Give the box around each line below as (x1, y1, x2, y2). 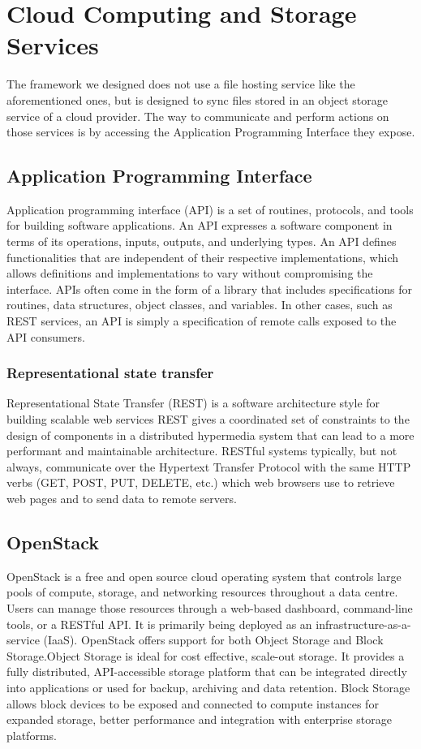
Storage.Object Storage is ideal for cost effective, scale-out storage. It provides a (6, 647, 405, 664)
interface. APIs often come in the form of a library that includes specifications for (6, 280, 413, 297)
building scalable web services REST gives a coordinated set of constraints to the (6, 411, 410, 428)
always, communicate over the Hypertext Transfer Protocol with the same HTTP (6, 458, 411, 475)
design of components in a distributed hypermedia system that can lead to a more (6, 426, 415, 443)
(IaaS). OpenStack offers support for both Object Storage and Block (43, 631, 384, 648)
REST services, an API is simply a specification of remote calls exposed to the (6, 312, 397, 329)
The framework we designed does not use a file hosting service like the (6, 75, 355, 93)
